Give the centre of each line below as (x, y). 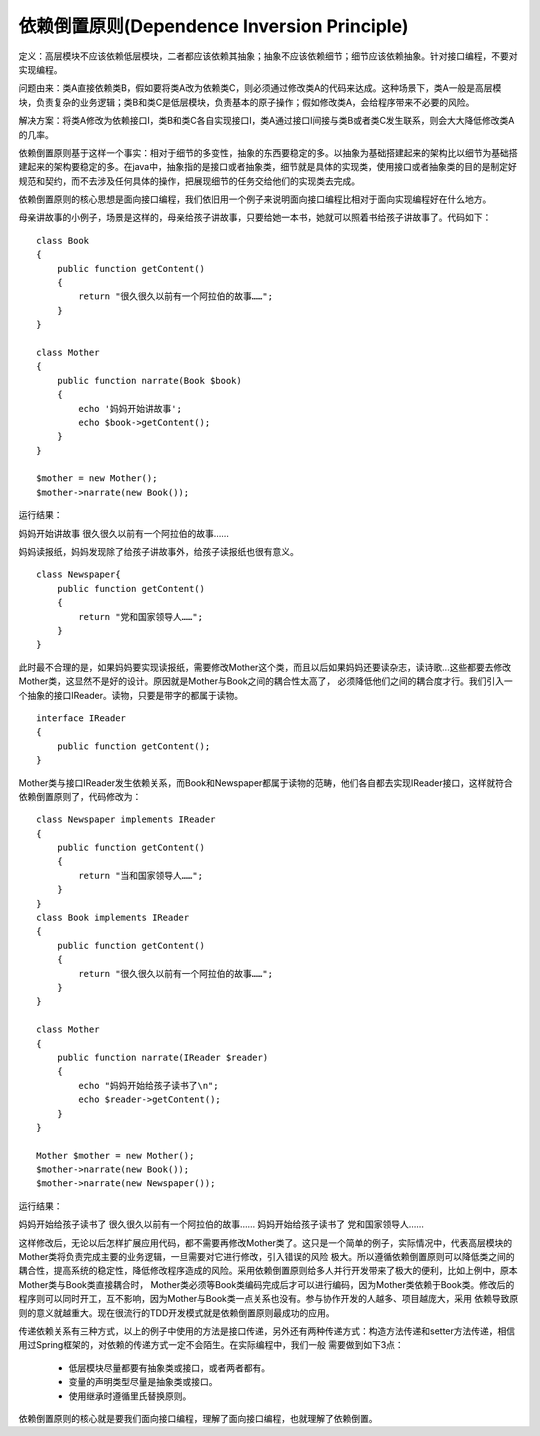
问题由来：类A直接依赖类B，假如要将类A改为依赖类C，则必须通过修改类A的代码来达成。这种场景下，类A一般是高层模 (260, 88)
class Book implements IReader (113, 918)
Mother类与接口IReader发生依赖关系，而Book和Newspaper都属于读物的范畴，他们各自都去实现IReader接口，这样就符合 (266, 782)
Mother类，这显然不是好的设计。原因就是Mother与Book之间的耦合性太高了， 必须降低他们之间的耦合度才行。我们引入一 (266, 681)
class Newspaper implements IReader (126, 819)
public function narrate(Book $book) (149, 380)
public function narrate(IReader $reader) (162, 1057)
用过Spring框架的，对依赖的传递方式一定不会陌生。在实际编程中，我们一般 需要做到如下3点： (211, 1345)
